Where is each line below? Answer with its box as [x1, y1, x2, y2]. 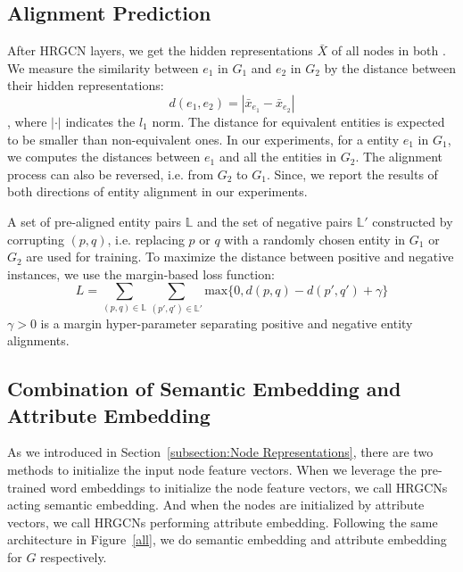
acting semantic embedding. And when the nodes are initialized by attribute [7, 495, 425, 514]
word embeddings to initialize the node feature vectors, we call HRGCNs [50, 477, 448, 496]
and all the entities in [219, 147, 337, 166]
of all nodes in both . [331, 41, 446, 60]
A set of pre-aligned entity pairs [7, 211, 182, 230]
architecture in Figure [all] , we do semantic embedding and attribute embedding [7, 530, 447, 549]
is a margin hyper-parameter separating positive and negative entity [40, 313, 413, 332]
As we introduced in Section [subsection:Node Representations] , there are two [7, 443, 434, 461]
